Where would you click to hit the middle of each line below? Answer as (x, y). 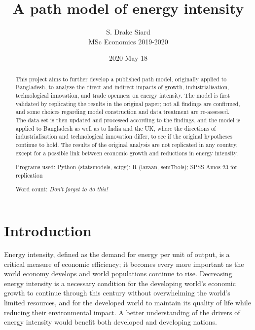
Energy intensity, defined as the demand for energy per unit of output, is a (117, 254)
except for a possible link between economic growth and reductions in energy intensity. (127, 153)
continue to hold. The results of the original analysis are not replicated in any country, (127, 144)
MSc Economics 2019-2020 (128, 41)
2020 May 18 (128, 58)
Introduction (48, 231)
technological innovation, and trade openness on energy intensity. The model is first (123, 95)
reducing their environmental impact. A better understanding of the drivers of (122, 312)
